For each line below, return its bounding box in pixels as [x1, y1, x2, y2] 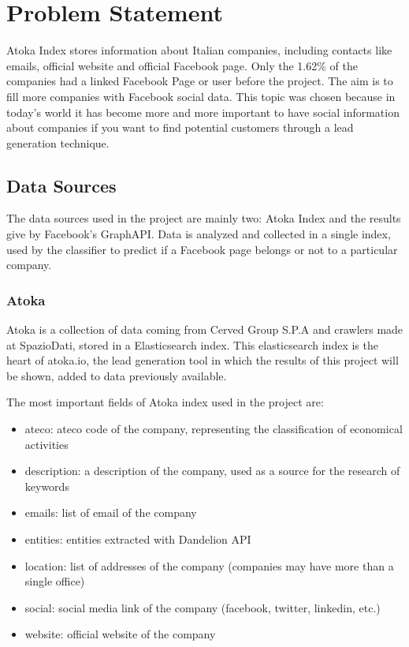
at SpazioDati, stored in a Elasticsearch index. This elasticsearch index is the [6, 336, 378, 353]
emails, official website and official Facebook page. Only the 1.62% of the [6, 57, 358, 73]
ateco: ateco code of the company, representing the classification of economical [24, 421, 403, 437]
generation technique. [6, 134, 110, 151]
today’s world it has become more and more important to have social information [6, 103, 400, 120]
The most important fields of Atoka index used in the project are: [6, 394, 324, 410]
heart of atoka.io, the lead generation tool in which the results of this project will [6, 352, 399, 368]
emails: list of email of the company [24, 504, 197, 521]
